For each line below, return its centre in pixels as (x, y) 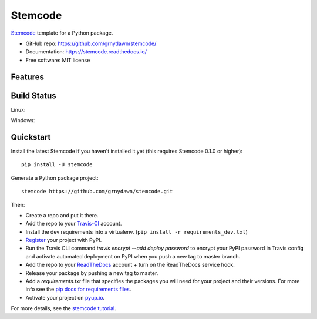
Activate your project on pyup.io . (65, 297)
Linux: (18, 109)
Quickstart (31, 137)
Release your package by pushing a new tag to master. (92, 273)
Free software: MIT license (58, 60)
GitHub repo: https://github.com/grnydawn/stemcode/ (91, 43)
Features (27, 77)
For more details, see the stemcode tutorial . (64, 308)
